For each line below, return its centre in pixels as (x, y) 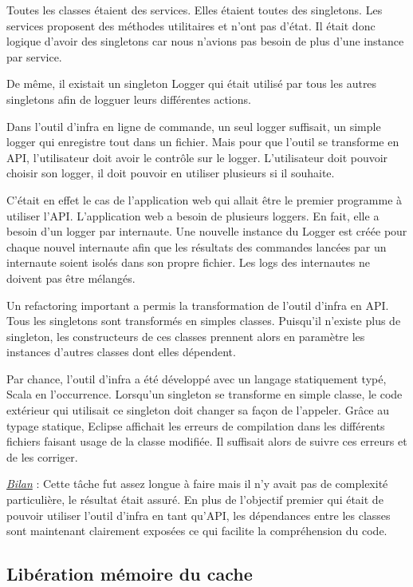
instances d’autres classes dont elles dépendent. (121, 352)
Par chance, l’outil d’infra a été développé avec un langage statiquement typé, (197, 378)
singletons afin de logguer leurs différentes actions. (129, 99)
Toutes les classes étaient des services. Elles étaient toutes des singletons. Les (195, 10)
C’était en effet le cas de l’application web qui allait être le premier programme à (205, 199)
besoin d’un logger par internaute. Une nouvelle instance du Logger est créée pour (207, 231)
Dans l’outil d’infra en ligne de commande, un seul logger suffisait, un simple (194, 126)
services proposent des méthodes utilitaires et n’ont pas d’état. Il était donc (191, 25)
